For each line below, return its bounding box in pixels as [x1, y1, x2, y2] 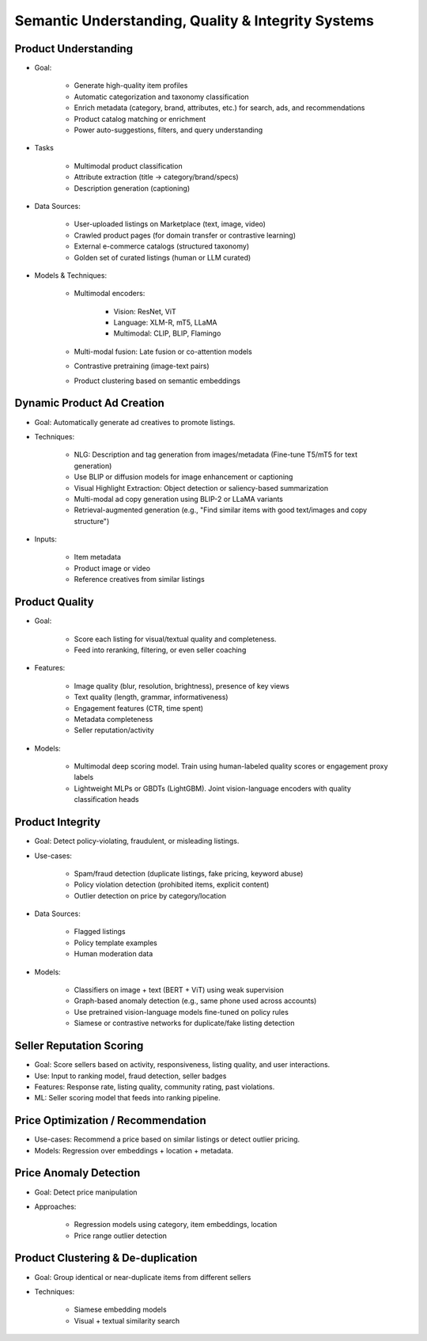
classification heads [74, 795, 139, 804]
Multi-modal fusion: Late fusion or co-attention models [74, 347, 252, 356]
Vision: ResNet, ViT [113, 306, 177, 316]
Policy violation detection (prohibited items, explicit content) [74, 879, 270, 890]
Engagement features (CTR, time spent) [74, 703, 204, 712]
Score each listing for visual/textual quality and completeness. [74, 634, 277, 644]
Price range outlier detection [74, 1231, 168, 1240]
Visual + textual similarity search [74, 1316, 180, 1325]
